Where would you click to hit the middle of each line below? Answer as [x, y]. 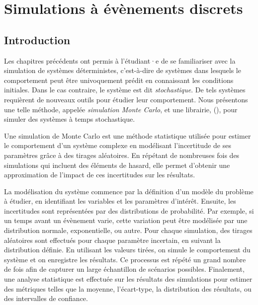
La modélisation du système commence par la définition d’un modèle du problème [129, 191]
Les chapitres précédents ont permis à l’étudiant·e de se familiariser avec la [120, 60]
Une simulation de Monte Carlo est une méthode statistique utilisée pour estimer [128, 135]
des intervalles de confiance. [46, 298]
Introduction [37, 39]
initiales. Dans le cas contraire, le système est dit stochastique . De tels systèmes [125, 90]
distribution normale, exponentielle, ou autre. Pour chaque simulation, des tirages [128, 230]
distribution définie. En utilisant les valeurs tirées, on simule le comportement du [127, 250]
